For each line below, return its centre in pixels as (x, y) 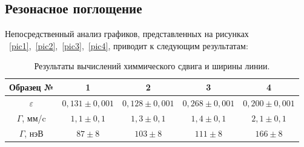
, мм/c (34, 118)
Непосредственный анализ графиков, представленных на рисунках (127, 34)
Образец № (31, 87)
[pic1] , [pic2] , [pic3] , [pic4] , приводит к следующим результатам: (129, 45)
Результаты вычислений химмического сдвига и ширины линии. (152, 66)
